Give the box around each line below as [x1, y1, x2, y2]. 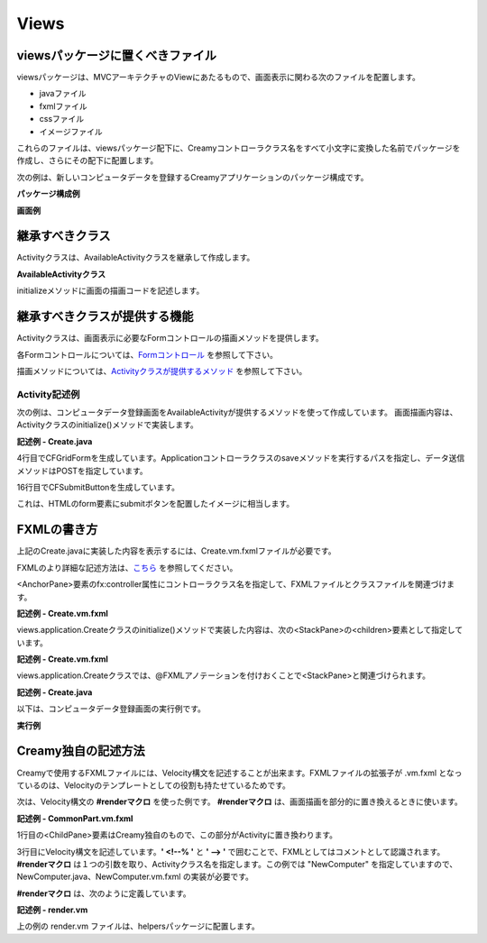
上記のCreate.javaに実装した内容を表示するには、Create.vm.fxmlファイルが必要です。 [16, 545, 337, 556]
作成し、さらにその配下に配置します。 [16, 155, 159, 166]
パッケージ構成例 [16, 188, 80, 199]
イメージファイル [39, 126, 103, 137]
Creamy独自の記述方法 [16, 744, 145, 759]
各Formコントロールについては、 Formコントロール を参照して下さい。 [16, 349, 279, 360]
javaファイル [39, 88, 87, 99]
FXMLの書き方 [16, 522, 98, 537]
